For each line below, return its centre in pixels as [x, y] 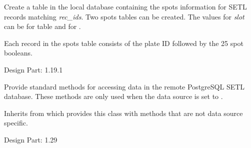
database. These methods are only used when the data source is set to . [113, 96]
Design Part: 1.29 [31, 139]
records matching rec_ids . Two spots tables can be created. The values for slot [124, 16]
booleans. [18, 53]
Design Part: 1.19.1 [33, 69]
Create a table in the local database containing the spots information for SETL [125, 6]
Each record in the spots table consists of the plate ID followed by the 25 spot [124, 43]
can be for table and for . [42, 26]
